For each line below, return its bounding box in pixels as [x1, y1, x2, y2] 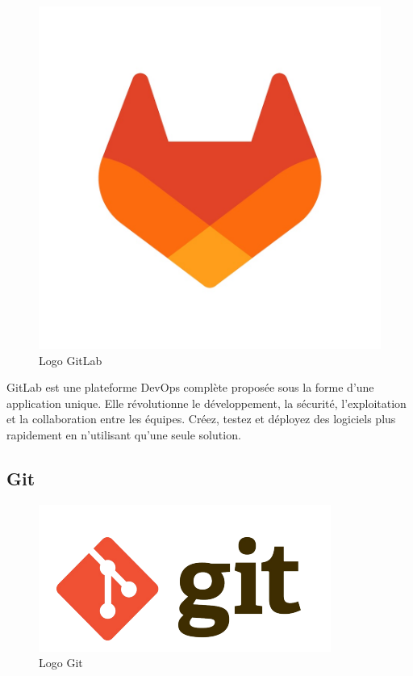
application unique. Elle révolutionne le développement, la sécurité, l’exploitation [6, 394, 407, 411]
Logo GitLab [39, 351, 102, 368]
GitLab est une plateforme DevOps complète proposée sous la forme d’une [6, 379, 374, 396]
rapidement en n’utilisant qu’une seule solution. [6, 426, 241, 443]
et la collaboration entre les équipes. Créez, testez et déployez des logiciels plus [6, 410, 396, 427]
